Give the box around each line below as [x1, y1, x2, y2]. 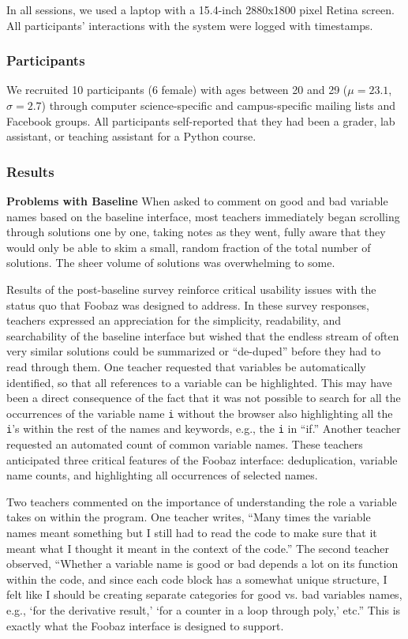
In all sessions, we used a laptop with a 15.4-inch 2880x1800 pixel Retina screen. [6, 2, 395, 17]
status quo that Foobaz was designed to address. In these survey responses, [6, 296, 370, 313]
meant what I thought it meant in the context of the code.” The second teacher [6, 539, 390, 556]
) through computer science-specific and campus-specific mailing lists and [41, 97, 396, 113]
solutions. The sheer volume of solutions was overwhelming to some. [6, 254, 335, 271]
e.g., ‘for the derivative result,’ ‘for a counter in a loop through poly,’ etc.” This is [6, 601, 401, 618]
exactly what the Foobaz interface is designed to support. [6, 617, 284, 633]
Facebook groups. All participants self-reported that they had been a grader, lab [6, 112, 395, 129]
